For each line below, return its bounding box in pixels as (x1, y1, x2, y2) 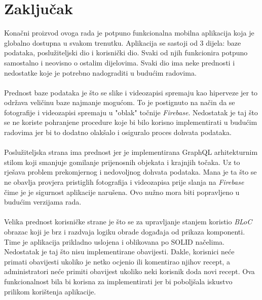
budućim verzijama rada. (4, 196, 82, 207)
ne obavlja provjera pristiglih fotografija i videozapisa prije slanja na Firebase (4, 177, 244, 187)
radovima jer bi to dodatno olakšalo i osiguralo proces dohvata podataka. (4, 127, 232, 138)
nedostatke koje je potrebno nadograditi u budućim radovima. (4, 67, 197, 78)
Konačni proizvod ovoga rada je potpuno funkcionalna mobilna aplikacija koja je (4, 27, 254, 38)
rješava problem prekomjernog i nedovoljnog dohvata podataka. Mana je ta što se (4, 166, 257, 177)
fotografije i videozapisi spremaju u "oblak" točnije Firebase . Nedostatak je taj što (4, 107, 258, 117)
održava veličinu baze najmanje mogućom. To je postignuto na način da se (4, 97, 235, 108)
